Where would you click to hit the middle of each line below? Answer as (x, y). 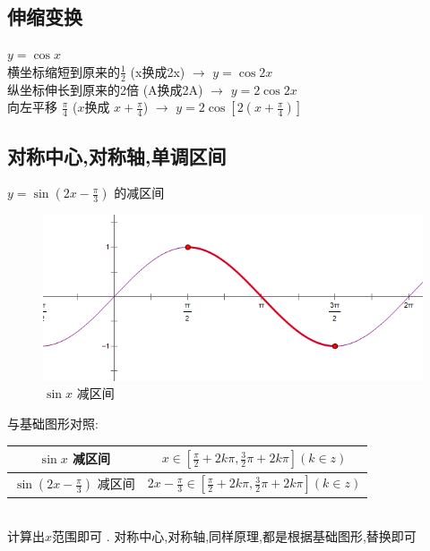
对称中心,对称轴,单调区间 (117, 155)
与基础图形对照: (53, 424)
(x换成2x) (158, 71)
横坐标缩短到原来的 (64, 71)
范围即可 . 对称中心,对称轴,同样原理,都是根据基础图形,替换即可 (234, 536)
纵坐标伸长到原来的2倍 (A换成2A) (105, 89)
